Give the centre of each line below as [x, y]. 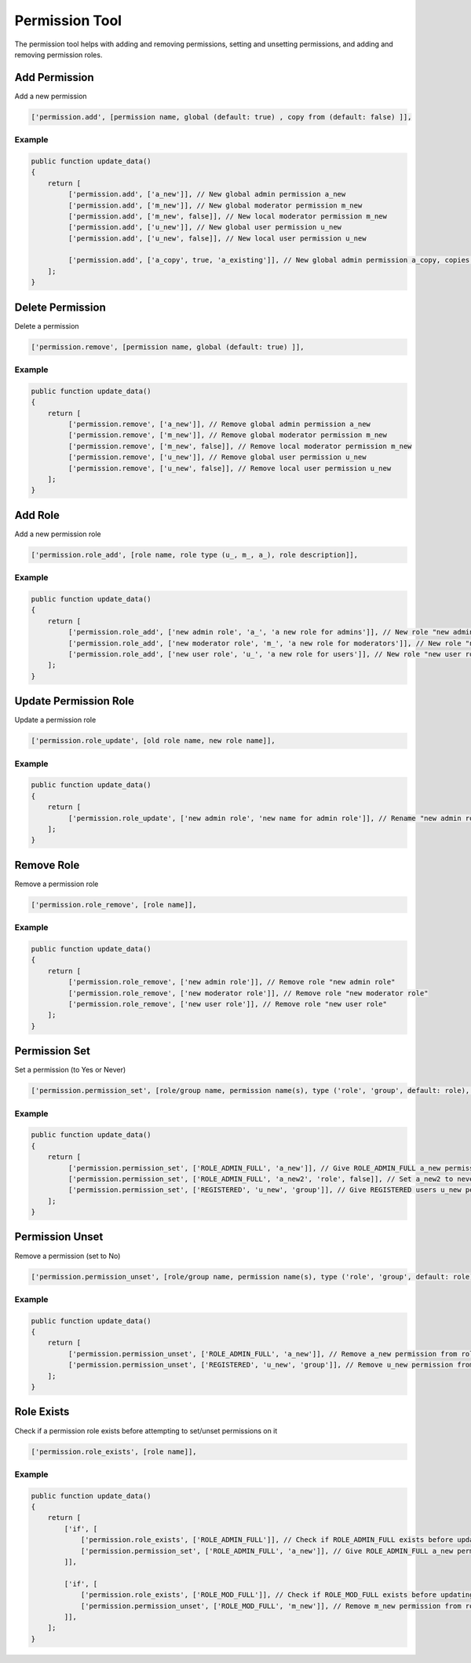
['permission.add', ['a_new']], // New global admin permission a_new [207, 194]
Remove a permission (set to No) [68, 1256]
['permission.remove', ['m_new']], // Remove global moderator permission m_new [228, 435]
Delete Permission [60, 307]
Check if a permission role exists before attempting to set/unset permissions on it [146, 1430]
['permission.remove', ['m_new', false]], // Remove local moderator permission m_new [240, 446]
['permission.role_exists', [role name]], [114, 1451]
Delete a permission [47, 326]
